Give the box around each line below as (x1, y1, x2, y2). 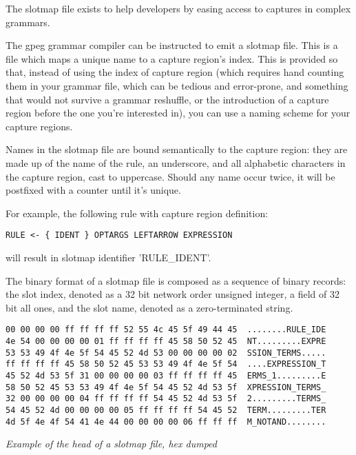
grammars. (6, 14, 50, 29)
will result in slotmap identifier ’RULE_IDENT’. (6, 250, 211, 264)
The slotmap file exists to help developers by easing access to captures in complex (6, 1, 351, 15)
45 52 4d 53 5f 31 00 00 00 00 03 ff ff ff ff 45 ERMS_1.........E (6, 370, 326, 381)
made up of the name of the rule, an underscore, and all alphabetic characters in (6, 155, 346, 170)
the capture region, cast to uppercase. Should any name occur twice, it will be (6, 169, 335, 183)
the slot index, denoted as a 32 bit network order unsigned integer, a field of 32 (6, 287, 339, 301)
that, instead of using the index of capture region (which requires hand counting (6, 65, 344, 79)
